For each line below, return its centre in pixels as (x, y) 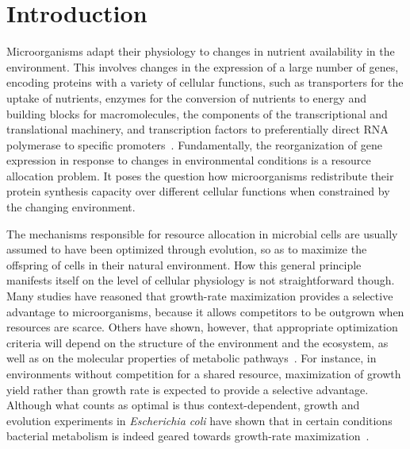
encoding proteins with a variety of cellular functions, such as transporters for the (205, 82)
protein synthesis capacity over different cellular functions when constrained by (198, 191)
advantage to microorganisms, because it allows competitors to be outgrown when (205, 311)
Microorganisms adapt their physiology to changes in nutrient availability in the (201, 51)
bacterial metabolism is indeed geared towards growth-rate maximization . (188, 436)
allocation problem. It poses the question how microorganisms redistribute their (200, 175)
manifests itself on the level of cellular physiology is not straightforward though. (201, 280)
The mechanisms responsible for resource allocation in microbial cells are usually (202, 233)
